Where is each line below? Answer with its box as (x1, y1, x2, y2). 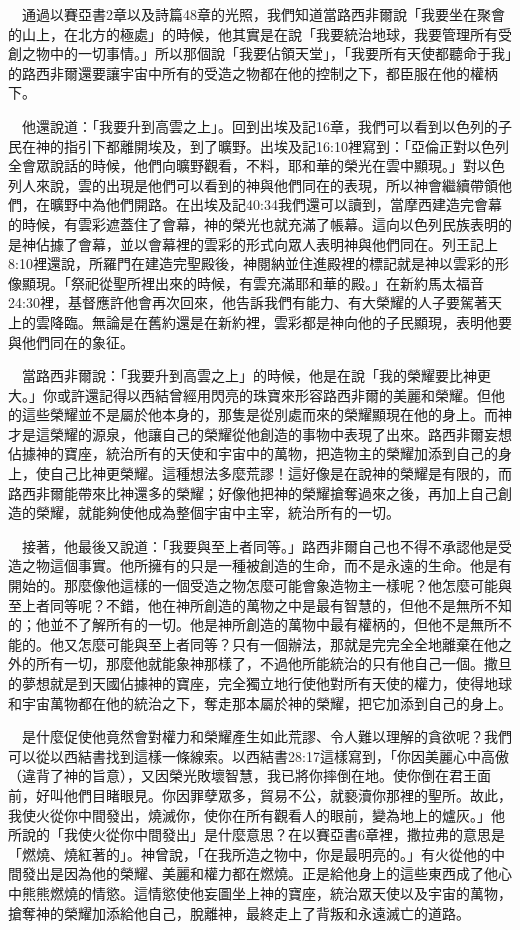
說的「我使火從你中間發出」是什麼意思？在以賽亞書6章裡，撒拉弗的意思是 (21, 824, 505, 845)
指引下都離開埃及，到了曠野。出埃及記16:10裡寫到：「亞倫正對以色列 (63, 135, 509, 156)
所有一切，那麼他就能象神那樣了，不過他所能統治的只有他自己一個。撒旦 (35, 653, 512, 674)
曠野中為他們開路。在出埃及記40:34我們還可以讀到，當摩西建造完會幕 (49, 194, 502, 215)
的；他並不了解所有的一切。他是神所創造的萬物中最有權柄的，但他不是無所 (8, 614, 498, 635)
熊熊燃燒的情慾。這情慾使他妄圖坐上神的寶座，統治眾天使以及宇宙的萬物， (21, 882, 512, 903)
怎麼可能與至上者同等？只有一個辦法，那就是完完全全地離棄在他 (77, 633, 498, 654)
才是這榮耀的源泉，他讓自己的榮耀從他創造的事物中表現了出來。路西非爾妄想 (8, 423, 512, 444)
